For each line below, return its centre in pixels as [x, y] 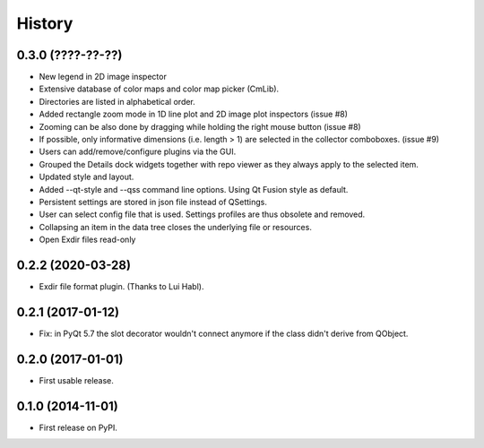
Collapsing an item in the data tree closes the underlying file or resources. [176, 227]
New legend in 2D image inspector [103, 77]
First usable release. [76, 380]
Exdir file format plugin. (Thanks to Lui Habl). [121, 287]
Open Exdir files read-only [87, 240]
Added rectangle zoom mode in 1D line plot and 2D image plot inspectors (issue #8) [194, 114]
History [45, 23]
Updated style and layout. [86, 177]
